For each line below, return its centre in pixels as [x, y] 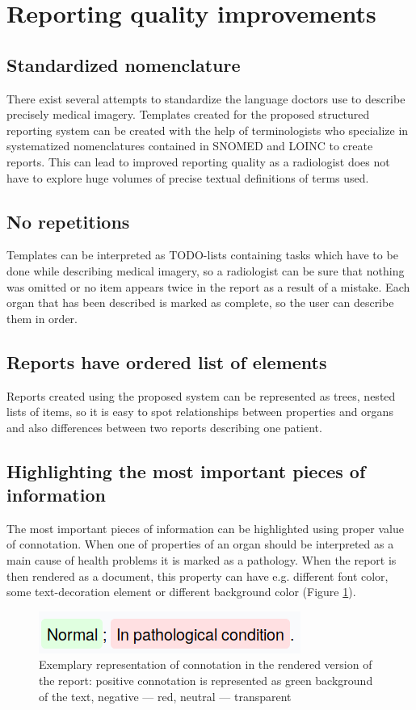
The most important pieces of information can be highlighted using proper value [205, 528]
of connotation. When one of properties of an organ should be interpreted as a [200, 544]
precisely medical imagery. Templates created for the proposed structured [188, 114]
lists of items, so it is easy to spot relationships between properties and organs [200, 412]
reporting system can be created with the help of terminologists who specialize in [208, 130]
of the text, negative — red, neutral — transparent [165, 696]
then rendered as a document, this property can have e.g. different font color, [197, 576]
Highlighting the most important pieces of [186, 471]
